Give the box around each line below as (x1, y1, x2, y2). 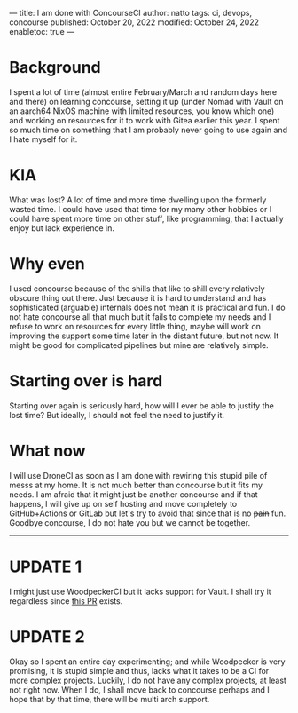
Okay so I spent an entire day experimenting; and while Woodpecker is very (9, 656, 286, 667)
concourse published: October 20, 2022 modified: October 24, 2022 (9, 17, 260, 28)
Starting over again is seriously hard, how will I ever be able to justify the (9, 400, 275, 411)
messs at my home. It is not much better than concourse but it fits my (9, 479, 263, 490)
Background (9, 58, 101, 78)
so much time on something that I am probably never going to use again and (9, 124, 288, 135)
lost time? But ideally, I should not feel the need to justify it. (9, 409, 224, 420)
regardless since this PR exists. (9, 595, 123, 606)
